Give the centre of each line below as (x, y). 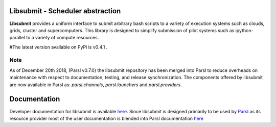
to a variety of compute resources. (62, 38)
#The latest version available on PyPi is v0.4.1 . (59, 47)
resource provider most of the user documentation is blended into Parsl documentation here (107, 118)
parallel (17, 38)
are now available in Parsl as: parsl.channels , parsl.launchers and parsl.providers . (96, 85)
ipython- (244, 30)
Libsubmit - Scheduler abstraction (65, 11)
